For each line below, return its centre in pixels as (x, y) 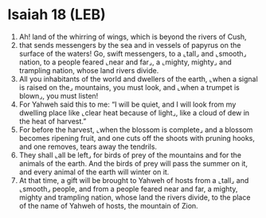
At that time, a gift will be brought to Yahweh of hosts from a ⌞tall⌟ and (134, 180)
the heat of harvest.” (53, 121)
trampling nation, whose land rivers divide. (89, 70)
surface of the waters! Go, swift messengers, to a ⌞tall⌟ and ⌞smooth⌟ (133, 53)
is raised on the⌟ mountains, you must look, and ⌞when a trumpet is (129, 87)
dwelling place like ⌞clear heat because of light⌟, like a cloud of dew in (134, 112)
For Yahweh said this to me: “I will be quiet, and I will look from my (127, 104)
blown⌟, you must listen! (59, 95)
